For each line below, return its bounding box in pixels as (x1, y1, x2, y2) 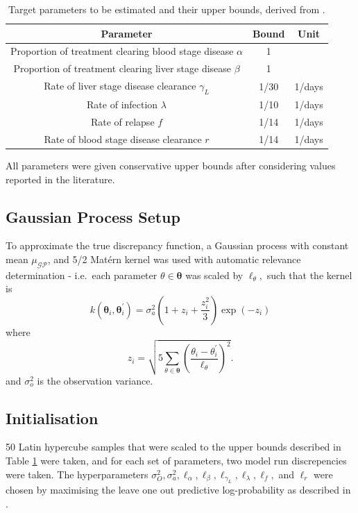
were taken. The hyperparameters (6, 466, 148, 481)
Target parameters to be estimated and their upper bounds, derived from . (8, 2, 325, 16)
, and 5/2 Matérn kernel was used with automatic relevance (47, 251, 301, 266)
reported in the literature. (6, 171, 115, 186)
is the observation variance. (37, 373, 153, 387)
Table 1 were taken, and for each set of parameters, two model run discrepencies (6, 453, 347, 468)
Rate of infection (87, 97, 158, 112)
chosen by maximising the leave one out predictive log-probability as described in (6, 482, 351, 497)
